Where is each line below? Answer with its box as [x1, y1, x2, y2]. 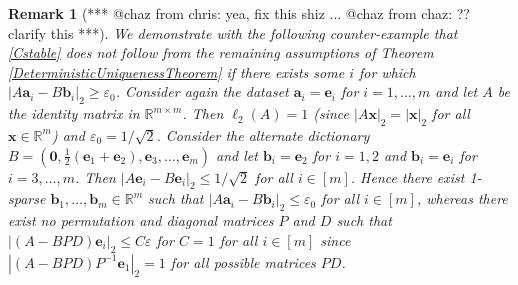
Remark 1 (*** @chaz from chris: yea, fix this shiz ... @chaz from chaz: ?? [8, 3, 470, 23]
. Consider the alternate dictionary [156, 124, 370, 145]
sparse [8, 188, 46, 209]
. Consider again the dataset [115, 81, 289, 102]
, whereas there [416, 188, 508, 209]
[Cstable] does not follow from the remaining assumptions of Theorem [8, 42, 434, 63]
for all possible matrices [170, 251, 316, 272]
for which [358, 61, 416, 82]
